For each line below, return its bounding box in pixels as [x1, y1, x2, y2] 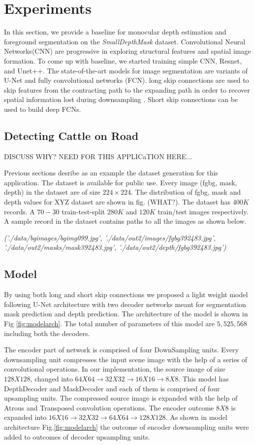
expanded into [4, 412, 47, 422]
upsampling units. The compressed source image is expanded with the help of [4, 393, 238, 403]
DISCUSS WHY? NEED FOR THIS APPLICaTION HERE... [4, 151, 192, 161]
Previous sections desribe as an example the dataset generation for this [4, 168, 218, 178]
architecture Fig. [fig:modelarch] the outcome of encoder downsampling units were [4, 421, 249, 432]
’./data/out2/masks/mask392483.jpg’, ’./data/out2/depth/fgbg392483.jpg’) [4, 242, 226, 252]
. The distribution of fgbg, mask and [131, 187, 241, 197]
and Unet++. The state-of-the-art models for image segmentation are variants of [4, 65, 248, 75]
